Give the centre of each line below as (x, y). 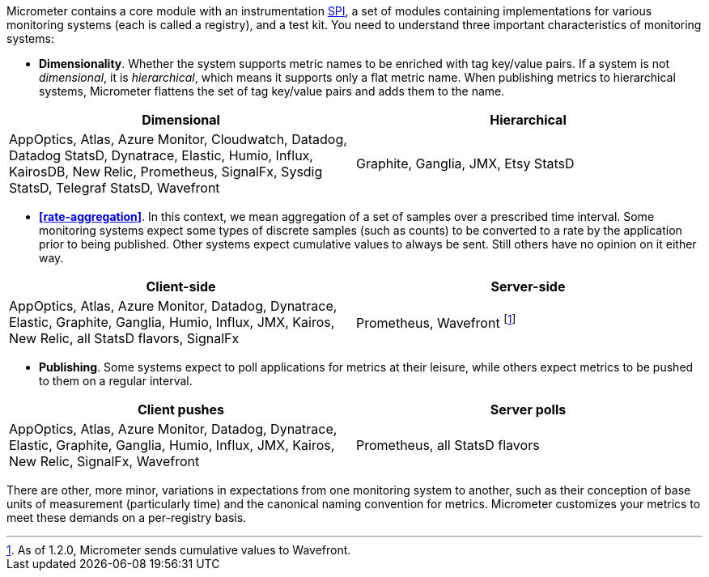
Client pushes (181, 409)
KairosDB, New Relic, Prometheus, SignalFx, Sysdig (166, 172)
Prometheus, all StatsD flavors (448, 445)
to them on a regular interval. (116, 381)
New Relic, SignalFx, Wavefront (104, 461)
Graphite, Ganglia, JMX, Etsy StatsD (465, 163)
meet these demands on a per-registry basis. (127, 518)
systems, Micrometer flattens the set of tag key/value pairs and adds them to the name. (272, 91)
